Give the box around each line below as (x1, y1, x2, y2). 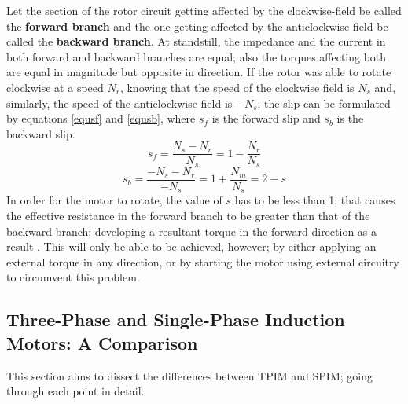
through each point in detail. (6, 383, 145, 399)
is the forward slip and (211, 110, 321, 127)
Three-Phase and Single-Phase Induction (6, 307, 345, 332)
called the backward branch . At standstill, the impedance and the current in (6, 33, 386, 50)
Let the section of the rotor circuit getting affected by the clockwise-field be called (6, 2, 402, 18)
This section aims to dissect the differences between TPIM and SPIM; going (6, 367, 373, 384)
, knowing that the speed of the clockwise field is (119, 79, 355, 95)
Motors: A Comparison (6, 330, 198, 354)
